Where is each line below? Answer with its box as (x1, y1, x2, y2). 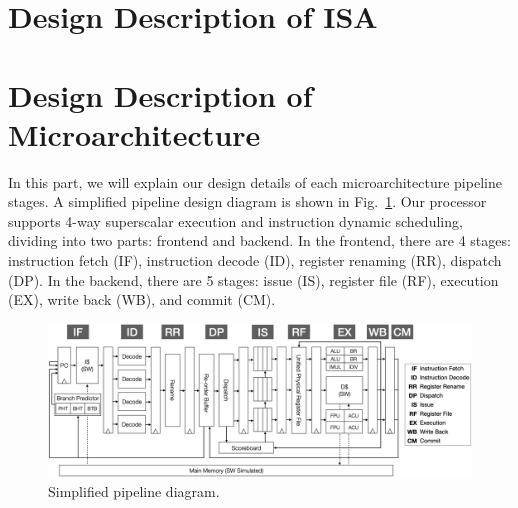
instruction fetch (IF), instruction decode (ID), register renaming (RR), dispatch (8, 250, 502, 271)
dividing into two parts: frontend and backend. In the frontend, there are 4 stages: (8, 230, 511, 251)
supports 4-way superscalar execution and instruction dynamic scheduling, (8, 210, 463, 231)
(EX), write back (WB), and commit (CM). (8, 289, 276, 310)
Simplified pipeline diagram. (48, 481, 220, 502)
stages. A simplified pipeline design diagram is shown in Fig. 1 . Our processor (8, 191, 487, 212)
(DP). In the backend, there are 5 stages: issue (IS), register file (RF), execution (8, 269, 499, 290)
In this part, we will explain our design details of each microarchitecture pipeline (8, 171, 502, 192)
